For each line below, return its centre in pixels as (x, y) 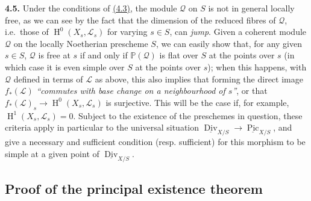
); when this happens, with (257, 66)
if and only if (104, 55)
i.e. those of (27, 32)
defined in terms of (48, 79)
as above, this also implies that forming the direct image (199, 79)
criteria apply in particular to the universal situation (102, 127)
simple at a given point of (52, 153)
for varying (127, 32)
